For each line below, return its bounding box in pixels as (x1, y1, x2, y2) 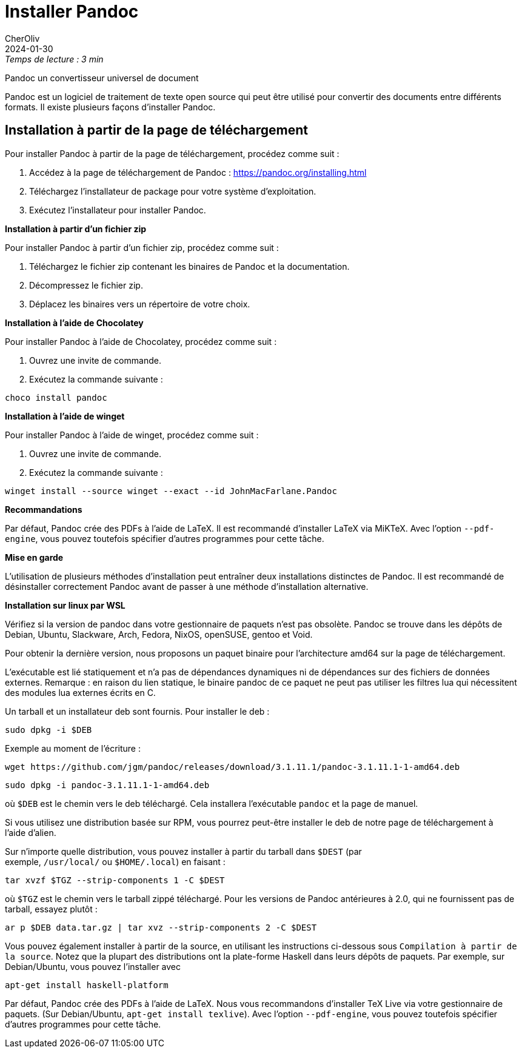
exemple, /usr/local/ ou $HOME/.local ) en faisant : (5, 856, 226, 867)
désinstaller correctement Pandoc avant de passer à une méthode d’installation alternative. (5, 581, 369, 592)
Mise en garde (5, 552, 64, 563)
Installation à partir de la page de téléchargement (5, 122, 309, 138)
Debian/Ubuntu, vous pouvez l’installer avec (5, 961, 181, 972)
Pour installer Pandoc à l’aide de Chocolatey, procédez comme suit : (5, 336, 277, 347)
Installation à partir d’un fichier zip (5, 223, 147, 234)
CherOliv (5, 33, 40, 44)
